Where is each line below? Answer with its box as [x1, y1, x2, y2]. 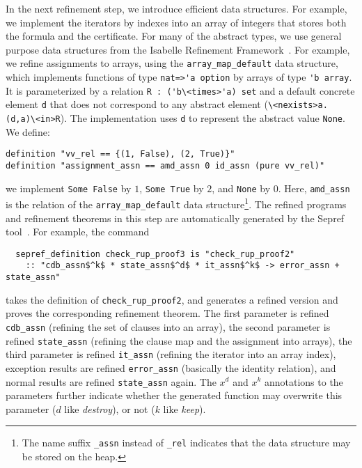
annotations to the [264, 374, 343, 389]
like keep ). [163, 401, 206, 416]
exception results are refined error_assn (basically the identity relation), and [6, 360, 336, 375]
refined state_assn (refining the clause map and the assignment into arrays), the [6, 333, 352, 348]
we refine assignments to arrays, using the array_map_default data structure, [6, 56, 338, 70]
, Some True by [139, 180, 204, 195]
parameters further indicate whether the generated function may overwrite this [6, 388, 343, 403]
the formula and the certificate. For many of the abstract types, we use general [6, 29, 342, 43]
